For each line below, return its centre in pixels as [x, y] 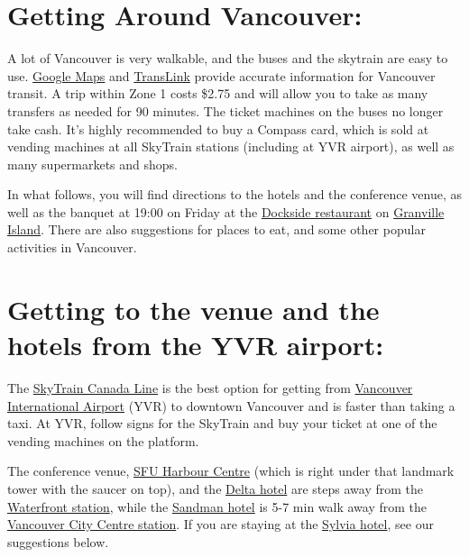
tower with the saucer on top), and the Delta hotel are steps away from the [215, 488]
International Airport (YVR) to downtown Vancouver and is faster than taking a [231, 405]
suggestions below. [58, 541]
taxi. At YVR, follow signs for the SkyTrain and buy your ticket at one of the [222, 423]
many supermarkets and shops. [92, 164]
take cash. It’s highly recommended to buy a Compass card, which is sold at [218, 128]
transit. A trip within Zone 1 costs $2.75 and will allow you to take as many [218, 93]
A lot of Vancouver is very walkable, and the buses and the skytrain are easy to [228, 58]
